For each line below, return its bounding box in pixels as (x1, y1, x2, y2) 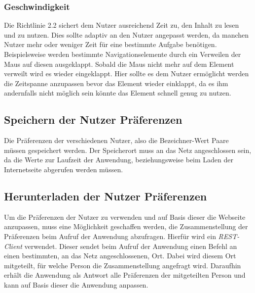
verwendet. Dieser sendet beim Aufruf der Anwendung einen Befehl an (24, 241, 237, 251)
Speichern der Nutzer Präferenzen (4, 112, 182, 127)
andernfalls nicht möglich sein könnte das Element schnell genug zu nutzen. (4, 88, 231, 98)
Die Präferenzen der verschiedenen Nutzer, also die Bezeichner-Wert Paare (4, 135, 229, 146)
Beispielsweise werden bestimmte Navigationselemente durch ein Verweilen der (4, 49, 241, 59)
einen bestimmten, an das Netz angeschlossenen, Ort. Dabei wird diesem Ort (4, 250, 236, 261)
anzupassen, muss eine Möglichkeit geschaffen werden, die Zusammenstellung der (4, 221, 248, 232)
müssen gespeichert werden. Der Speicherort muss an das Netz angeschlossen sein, (4, 145, 252, 155)
